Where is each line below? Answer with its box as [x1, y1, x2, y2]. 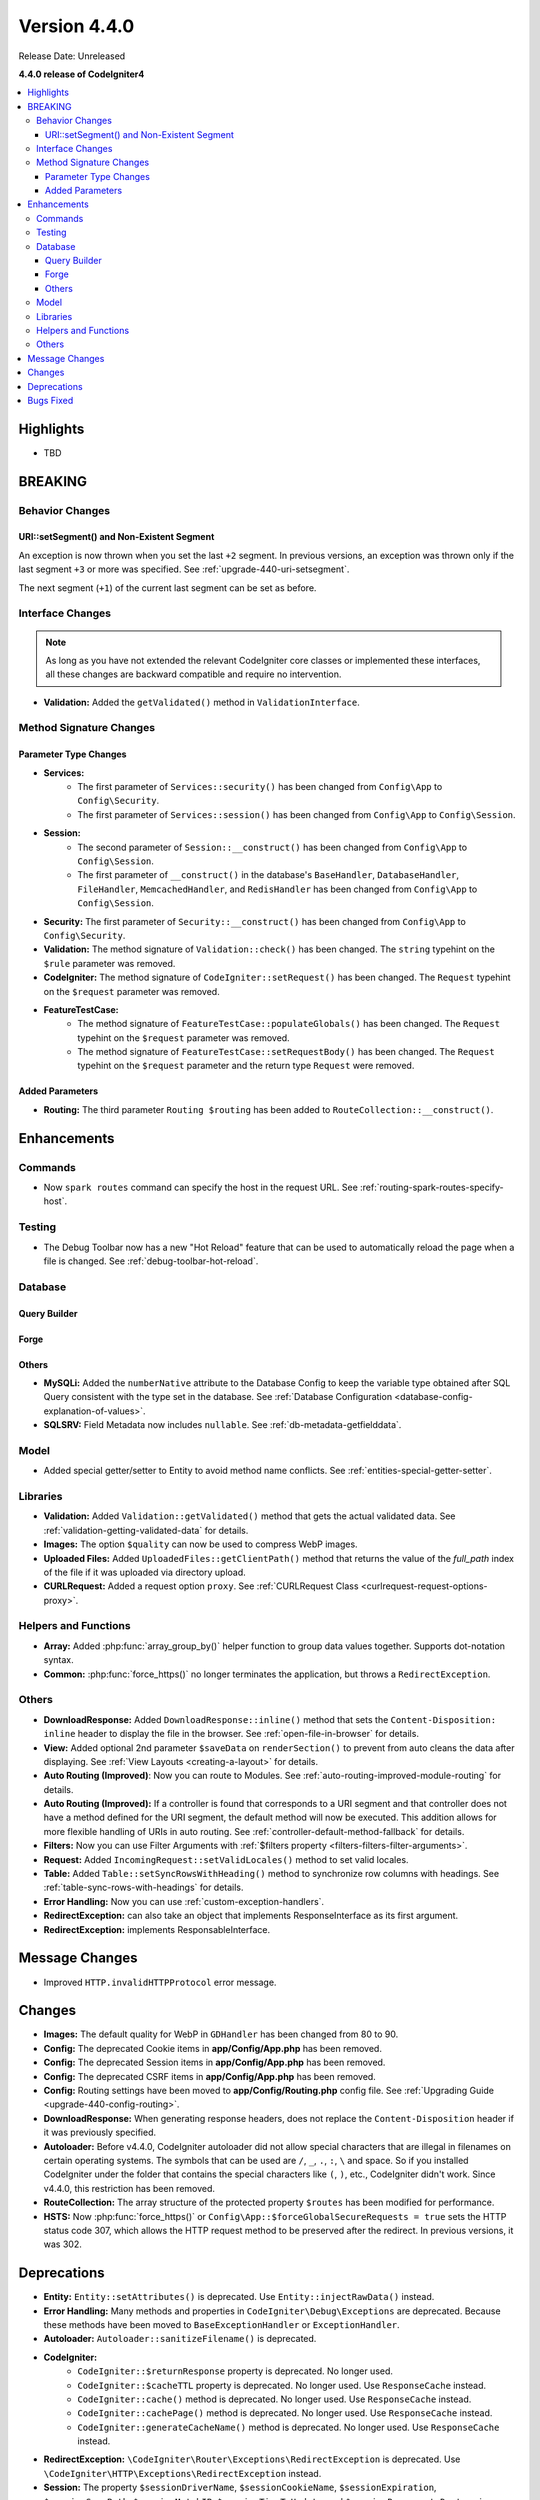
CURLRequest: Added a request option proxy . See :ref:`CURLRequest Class [43, 1580, 359, 1592]
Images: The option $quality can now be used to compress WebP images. [43, 1538, 359, 1550]
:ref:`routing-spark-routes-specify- [360, 1181, 504, 1194]
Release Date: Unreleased [18, 50, 126, 62]
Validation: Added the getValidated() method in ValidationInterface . [43, 696, 360, 708]
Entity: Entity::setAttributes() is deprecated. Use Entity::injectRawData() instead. [43, 2291, 435, 2303]
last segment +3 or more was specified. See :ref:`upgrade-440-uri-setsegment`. [18, 563, 350, 575]
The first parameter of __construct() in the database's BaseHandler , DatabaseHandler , [77, 869, 460, 881]
